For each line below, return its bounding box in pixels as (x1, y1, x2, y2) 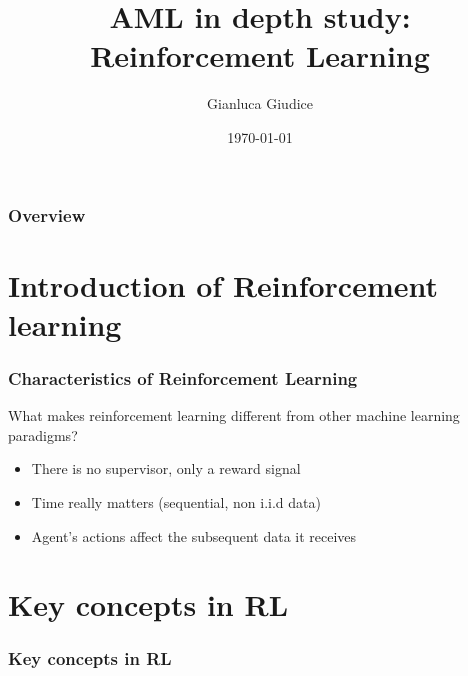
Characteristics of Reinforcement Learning (8, 365, 358, 390)
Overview (8, 202, 86, 227)
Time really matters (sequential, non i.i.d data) (31, 491, 321, 512)
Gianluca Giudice (207, 93, 313, 114)
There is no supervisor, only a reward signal (31, 458, 301, 479)
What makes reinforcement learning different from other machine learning (8, 405, 460, 426)
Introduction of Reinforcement (8, 264, 438, 305)
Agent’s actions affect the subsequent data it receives (31, 525, 357, 546)
